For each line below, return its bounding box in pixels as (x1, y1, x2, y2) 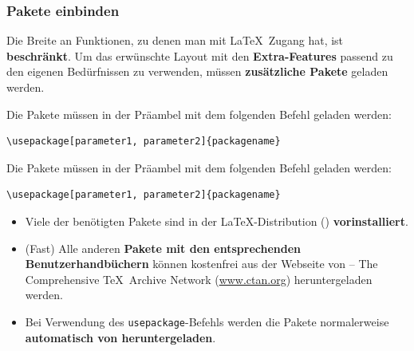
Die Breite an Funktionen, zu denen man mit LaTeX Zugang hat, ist (6, 32, 344, 49)
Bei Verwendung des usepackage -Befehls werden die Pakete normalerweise (25, 313, 389, 329)
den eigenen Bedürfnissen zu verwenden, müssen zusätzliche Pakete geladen (6, 63, 388, 80)
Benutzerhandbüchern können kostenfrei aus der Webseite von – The (25, 255, 378, 272)
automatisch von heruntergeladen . (25, 329, 216, 345)
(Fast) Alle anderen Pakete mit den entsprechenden (25, 239, 302, 256)
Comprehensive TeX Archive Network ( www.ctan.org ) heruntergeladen (25, 270, 373, 287)
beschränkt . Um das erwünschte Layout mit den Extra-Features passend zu (6, 47, 393, 64)
